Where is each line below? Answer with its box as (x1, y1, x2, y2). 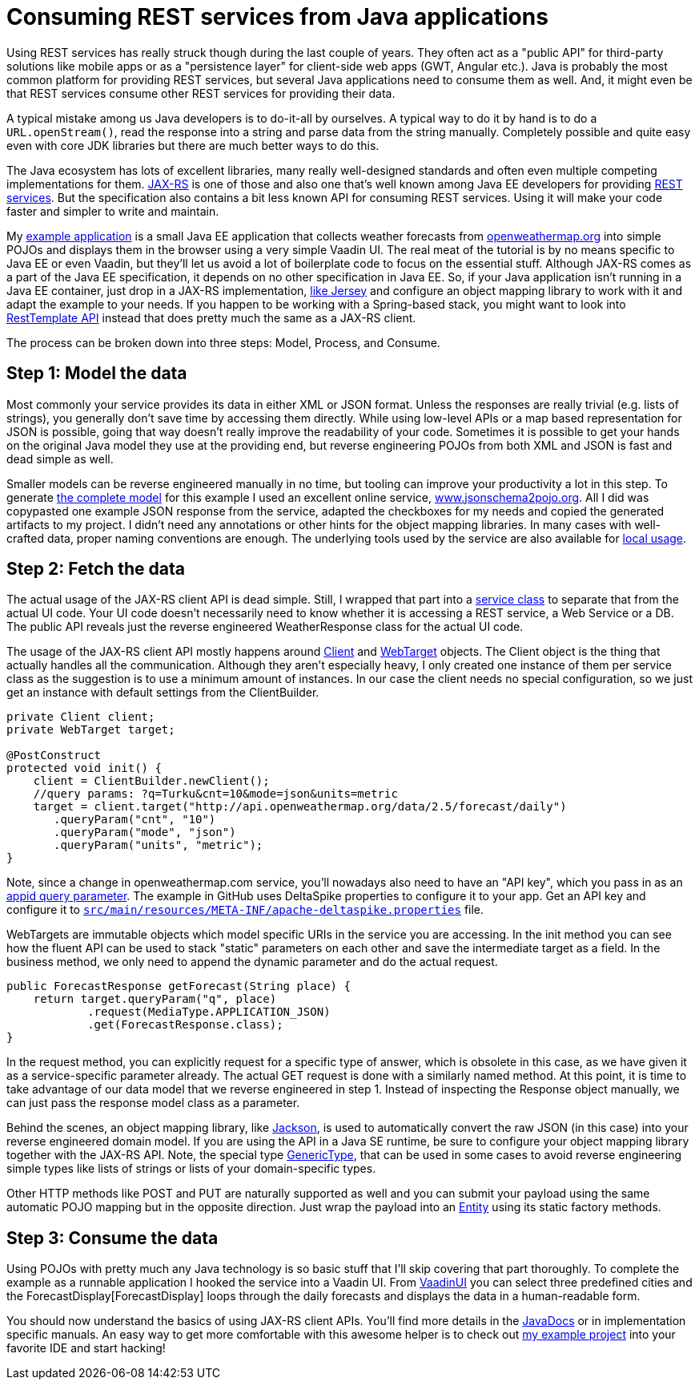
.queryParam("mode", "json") (54, 826, 236, 839)
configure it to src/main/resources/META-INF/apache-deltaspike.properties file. (6, 903, 484, 917)
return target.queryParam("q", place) (33, 992, 277, 1006)
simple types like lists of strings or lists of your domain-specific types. (6, 1162, 376, 1176)
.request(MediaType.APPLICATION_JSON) (87, 1005, 331, 1019)
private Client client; (6, 710, 155, 724)
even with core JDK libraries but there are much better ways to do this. (6, 138, 380, 152)
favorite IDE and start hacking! (6, 1341, 166, 1356)
